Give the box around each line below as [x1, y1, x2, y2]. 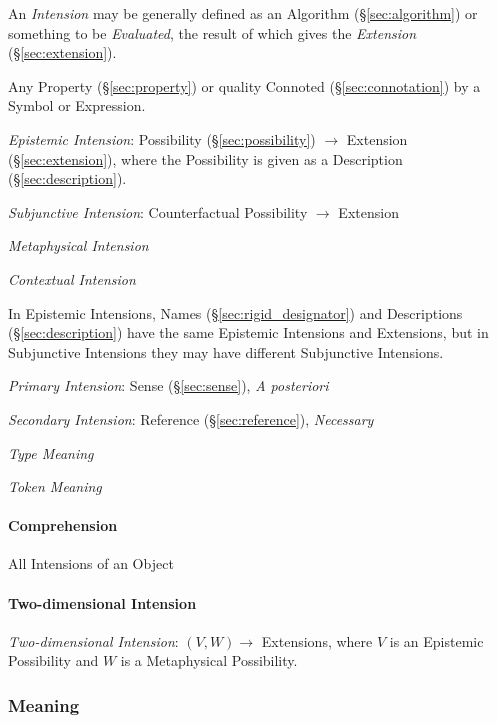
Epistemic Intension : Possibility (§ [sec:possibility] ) [8, 128, 316, 149]
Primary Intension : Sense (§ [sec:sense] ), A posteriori [8, 375, 329, 396]
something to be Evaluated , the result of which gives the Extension [8, 22, 417, 43]
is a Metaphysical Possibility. [120, 650, 298, 671]
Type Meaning [8, 442, 94, 463]
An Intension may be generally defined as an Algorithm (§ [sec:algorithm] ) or [8, 3, 478, 23]
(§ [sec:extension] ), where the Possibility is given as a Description [8, 148, 403, 169]
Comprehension [8, 515, 118, 536]
